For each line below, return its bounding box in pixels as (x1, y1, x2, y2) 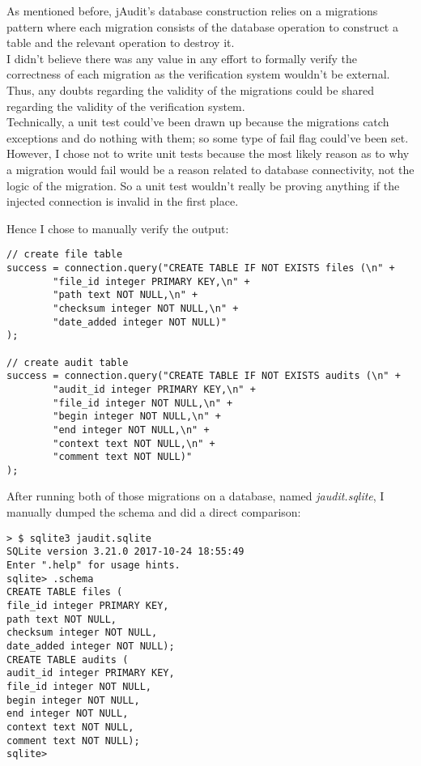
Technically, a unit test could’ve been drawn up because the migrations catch (6, 113, 389, 130)
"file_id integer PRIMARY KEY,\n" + (53, 275, 250, 287)
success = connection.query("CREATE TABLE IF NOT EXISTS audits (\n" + (6, 370, 401, 382)
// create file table (6, 249, 123, 261)
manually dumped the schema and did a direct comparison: (6, 504, 301, 521)
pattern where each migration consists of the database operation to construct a (6, 18, 398, 35)
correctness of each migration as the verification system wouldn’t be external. (6, 66, 390, 83)
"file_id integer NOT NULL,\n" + (53, 397, 233, 409)
